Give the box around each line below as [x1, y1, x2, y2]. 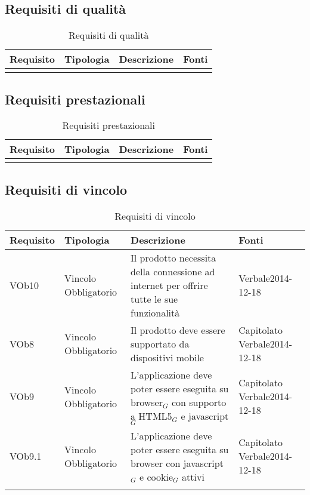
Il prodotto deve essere [131, 322, 225, 337]
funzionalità [131, 305, 180, 319]
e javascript [181, 408, 229, 423]
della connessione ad [131, 264, 215, 278]
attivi [182, 469, 204, 484]
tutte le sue [131, 291, 178, 306]
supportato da [131, 336, 190, 351]
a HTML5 [131, 408, 172, 423]
